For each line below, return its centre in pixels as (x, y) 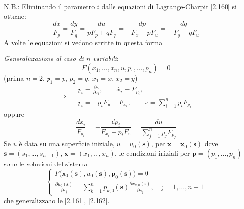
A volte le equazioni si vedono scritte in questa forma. (84, 42)
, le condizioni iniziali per (152, 153)
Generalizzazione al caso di (44, 58)
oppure (14, 114)
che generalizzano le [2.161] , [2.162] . (57, 200)
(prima (14, 78)
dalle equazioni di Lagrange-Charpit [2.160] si (169, 6)
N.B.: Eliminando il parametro (49, 6)
